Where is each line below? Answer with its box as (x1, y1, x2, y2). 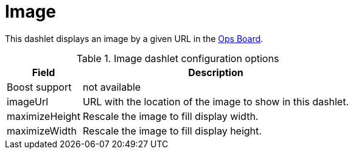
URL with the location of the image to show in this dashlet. (83, 95, 349, 108)
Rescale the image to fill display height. (83, 124, 262, 137)
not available (83, 80, 141, 93)
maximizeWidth (7, 124, 77, 137)
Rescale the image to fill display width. (83, 110, 259, 122)
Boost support (7, 80, 72, 93)
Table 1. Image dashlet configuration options (76, 52, 279, 65)
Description (188, 66, 243, 79)
